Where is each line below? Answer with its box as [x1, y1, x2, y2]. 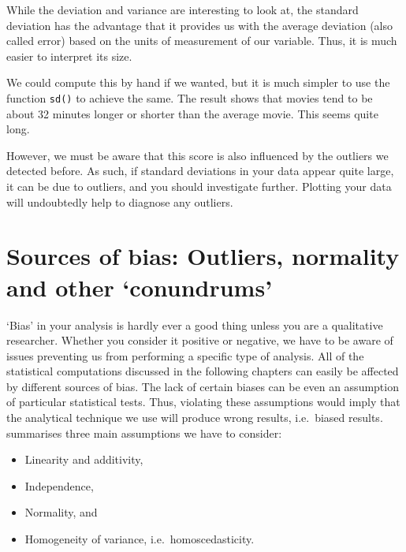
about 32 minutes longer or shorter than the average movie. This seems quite [6, 105, 378, 121]
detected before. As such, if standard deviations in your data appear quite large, [6, 162, 394, 179]
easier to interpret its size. [6, 47, 132, 64]
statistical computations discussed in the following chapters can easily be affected [6, 363, 399, 379]
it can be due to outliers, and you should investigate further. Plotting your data [6, 178, 392, 194]
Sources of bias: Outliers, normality [6, 240, 400, 272]
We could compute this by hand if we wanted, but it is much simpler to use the [6, 74, 390, 91]
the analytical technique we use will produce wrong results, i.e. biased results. [6, 409, 383, 426]
